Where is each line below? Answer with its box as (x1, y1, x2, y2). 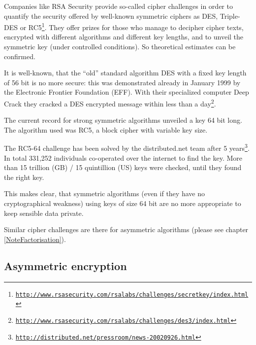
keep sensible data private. (4, 207, 84, 218)
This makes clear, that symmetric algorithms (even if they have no (4, 188, 205, 199)
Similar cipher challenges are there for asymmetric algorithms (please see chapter (4, 224, 249, 235)
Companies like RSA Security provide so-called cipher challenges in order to (4, 1, 233, 11)
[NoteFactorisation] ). (4, 234, 66, 244)
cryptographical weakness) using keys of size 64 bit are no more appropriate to (4, 198, 241, 208)
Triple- (220, 10, 240, 21)
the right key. (4, 172, 44, 182)
